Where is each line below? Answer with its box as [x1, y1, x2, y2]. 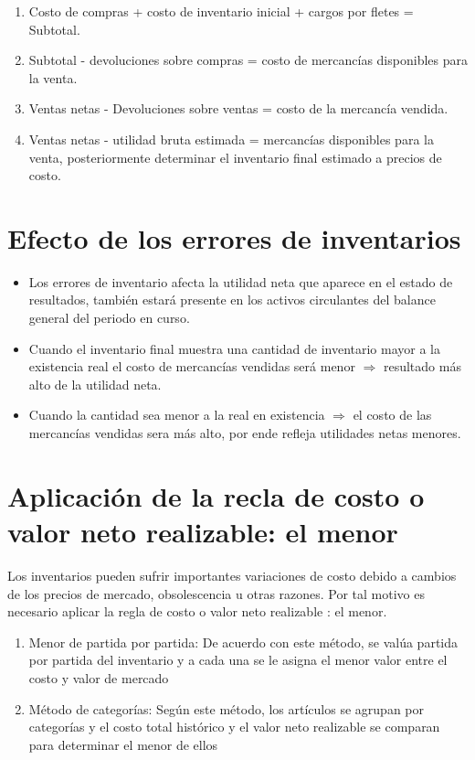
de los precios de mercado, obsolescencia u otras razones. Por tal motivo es [7, 583, 426, 603]
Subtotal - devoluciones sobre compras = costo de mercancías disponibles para [28, 50, 468, 70]
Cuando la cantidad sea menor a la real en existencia [28, 405, 325, 424]
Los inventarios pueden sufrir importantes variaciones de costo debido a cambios [7, 565, 457, 584]
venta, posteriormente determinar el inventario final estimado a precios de [28, 147, 442, 166]
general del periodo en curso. [28, 308, 190, 327]
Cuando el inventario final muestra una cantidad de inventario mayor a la [28, 338, 440, 358]
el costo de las [353, 405, 432, 424]
